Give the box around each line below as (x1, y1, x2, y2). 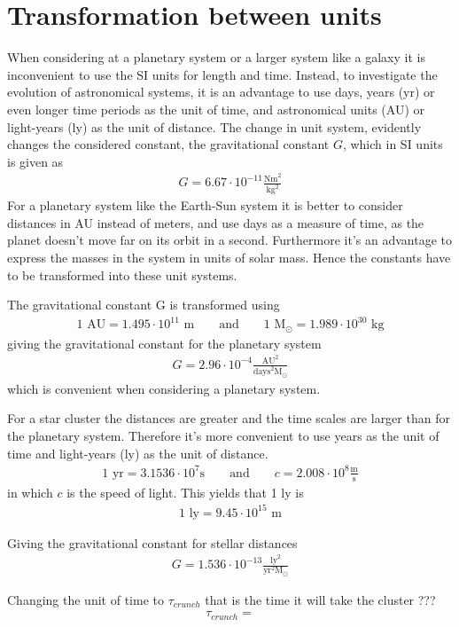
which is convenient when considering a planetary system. (7, 379, 321, 397)
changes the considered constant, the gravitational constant (7, 135, 330, 153)
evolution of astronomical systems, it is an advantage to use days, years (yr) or (7, 82, 435, 101)
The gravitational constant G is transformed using (7, 295, 280, 314)
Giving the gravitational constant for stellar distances (7, 533, 298, 552)
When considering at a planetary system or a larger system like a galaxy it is (7, 48, 425, 67)
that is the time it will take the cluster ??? (205, 590, 436, 608)
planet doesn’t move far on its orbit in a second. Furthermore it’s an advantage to (7, 231, 452, 249)
